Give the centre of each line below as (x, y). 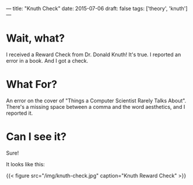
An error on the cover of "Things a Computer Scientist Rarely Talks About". (96, 100)
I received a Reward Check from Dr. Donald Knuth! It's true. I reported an (94, 54)
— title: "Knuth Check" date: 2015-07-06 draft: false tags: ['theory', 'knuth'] (97, 8)
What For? (32, 85)
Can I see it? (36, 137)
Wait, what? (36, 38)
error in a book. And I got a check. (47, 60)
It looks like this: (25, 164)
